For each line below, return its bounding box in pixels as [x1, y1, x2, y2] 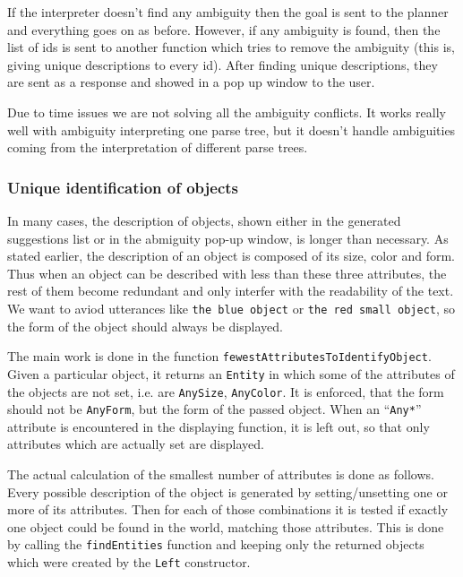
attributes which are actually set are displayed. [7, 435, 264, 453]
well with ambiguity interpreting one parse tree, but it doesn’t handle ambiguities [7, 120, 456, 139]
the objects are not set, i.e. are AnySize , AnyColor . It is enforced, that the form [7, 382, 444, 400]
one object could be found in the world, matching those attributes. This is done [7, 517, 444, 536]
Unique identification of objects [7, 176, 239, 198]
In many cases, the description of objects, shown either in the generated [7, 211, 401, 229]
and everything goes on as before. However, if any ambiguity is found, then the [7, 20, 441, 39]
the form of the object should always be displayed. [7, 316, 283, 335]
